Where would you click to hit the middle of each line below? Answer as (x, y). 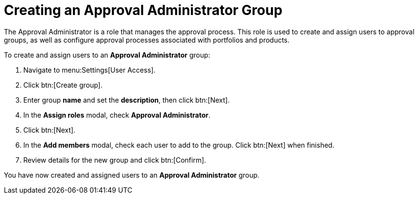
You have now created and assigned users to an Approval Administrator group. (132, 175)
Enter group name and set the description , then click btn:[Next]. (126, 100)
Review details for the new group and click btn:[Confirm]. (115, 160)
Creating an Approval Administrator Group (143, 10)
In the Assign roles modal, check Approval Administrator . (117, 115)
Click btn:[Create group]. (63, 85)
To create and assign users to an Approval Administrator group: (107, 55)
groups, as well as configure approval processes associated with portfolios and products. (147, 40)
